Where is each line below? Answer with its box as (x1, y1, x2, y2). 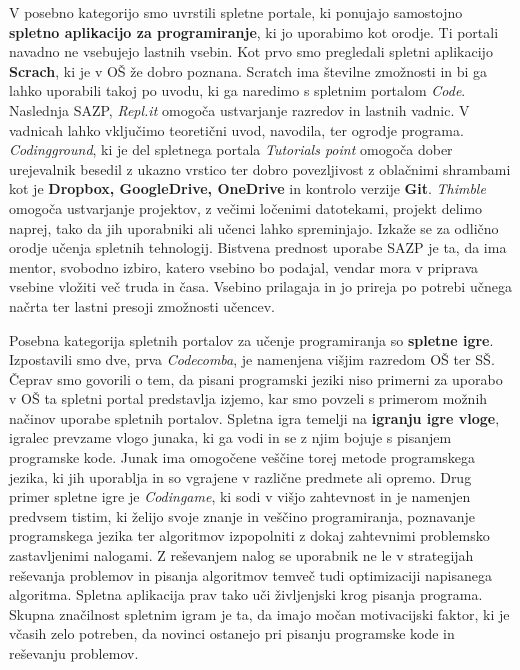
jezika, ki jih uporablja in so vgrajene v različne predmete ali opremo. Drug (9, 466, 472, 487)
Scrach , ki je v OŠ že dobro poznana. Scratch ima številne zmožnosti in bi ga (9, 60, 488, 81)
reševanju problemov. (9, 643, 139, 663)
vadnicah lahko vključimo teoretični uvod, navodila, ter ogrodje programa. (9, 119, 464, 140)
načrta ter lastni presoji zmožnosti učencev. (9, 295, 275, 316)
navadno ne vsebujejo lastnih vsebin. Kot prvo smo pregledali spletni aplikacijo (9, 41, 493, 62)
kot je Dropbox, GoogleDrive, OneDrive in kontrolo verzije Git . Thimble (9, 178, 486, 199)
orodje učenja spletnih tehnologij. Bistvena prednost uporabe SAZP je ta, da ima (9, 237, 507, 258)
